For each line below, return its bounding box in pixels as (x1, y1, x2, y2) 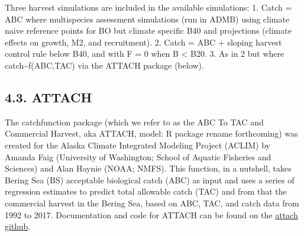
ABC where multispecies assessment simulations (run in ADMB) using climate (5, 12, 290, 25)
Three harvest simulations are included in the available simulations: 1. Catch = (5, 1, 292, 13)
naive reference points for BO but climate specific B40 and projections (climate (5, 24, 292, 37)
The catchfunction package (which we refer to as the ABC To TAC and (5, 115, 264, 128)
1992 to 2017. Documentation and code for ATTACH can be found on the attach (5, 208, 298, 221)
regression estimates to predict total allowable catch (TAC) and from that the (5, 185, 287, 198)
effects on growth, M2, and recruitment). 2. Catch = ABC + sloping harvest (5, 35, 282, 48)
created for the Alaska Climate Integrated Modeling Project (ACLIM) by (5, 138, 271, 151)
